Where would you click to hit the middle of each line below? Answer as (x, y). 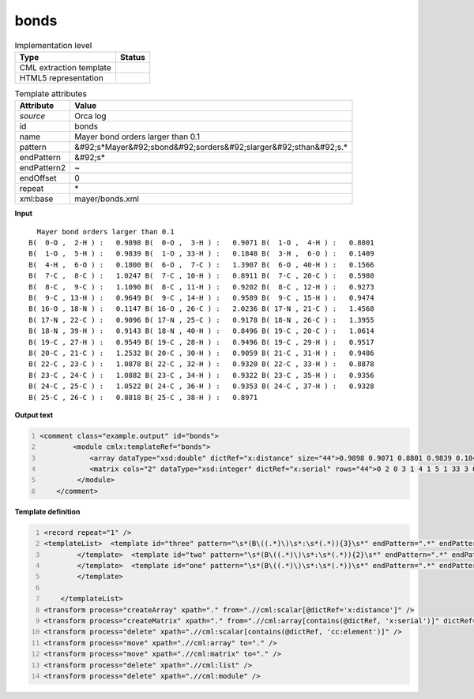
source (32, 116)
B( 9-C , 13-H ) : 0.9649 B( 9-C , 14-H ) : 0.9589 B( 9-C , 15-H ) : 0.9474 (201, 298)
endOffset (38, 178)
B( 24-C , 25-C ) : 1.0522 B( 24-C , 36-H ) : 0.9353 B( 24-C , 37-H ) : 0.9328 (201, 386)
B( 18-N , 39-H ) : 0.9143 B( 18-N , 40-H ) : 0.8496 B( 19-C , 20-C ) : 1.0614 (201, 331)
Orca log (90, 116)
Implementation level (53, 45)
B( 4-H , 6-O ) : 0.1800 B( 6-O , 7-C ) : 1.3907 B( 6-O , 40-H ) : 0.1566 (201, 265)
